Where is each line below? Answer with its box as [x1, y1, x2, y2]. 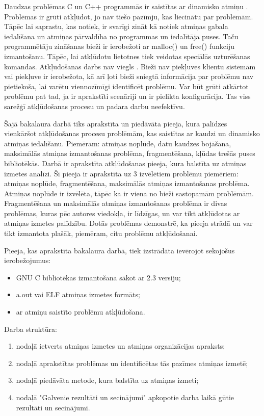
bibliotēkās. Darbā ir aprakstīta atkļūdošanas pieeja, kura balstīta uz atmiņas [4, 158, 247, 168]
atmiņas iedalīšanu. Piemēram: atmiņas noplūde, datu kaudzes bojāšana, [4, 138, 231, 148]
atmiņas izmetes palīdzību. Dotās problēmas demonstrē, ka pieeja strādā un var [4, 218, 253, 228]
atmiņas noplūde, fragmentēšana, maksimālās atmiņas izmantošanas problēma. [4, 178, 250, 189]
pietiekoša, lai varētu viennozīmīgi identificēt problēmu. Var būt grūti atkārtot [4, 81, 249, 91]
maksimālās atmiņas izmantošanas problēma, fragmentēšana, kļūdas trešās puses [4, 148, 255, 159]
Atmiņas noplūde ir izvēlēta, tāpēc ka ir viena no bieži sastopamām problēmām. [4, 188, 254, 198]
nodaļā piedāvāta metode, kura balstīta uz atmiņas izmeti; [16, 375, 199, 385]
